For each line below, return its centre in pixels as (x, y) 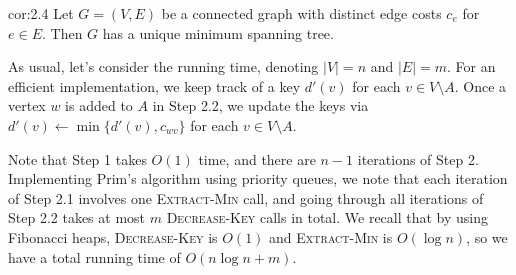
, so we (487, 236)
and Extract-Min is (331, 236)
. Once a (480, 85)
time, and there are (257, 158)
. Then (62, 32)
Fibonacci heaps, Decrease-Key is (113, 236)
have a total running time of (94, 256)
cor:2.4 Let (41, 13)
